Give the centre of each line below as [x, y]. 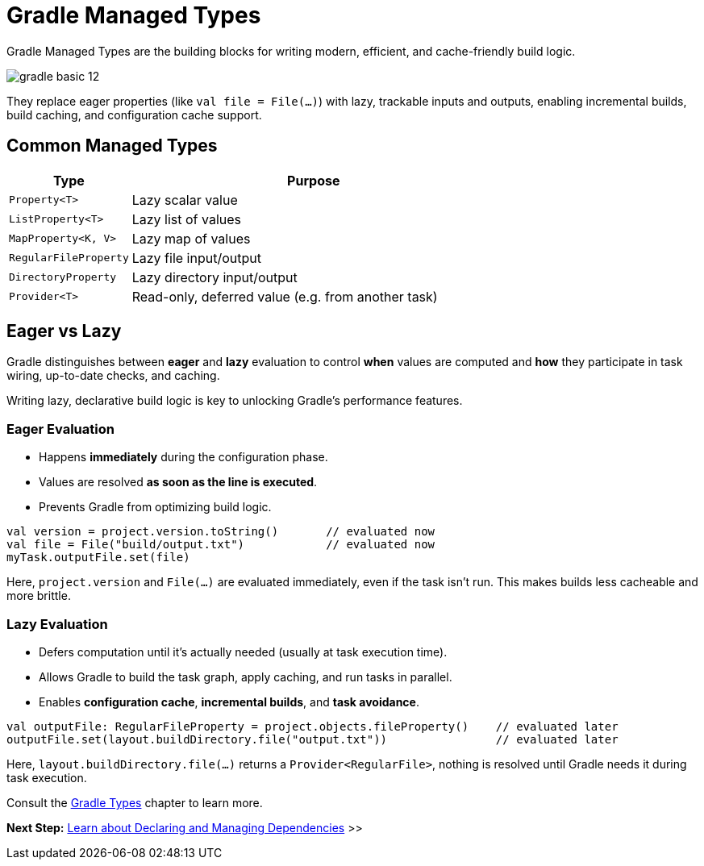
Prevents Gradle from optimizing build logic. [155, 507]
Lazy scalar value [185, 200]
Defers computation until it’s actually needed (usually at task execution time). [243, 652]
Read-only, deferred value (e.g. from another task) [285, 296]
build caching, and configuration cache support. [134, 114]
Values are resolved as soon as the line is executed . [178, 482]
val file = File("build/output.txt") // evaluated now [221, 545]
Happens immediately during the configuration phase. [183, 457]
